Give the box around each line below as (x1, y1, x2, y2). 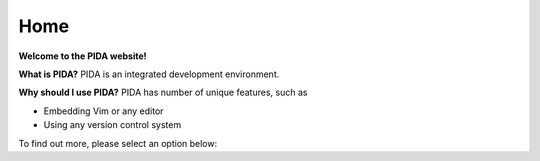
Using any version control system (43, 119, 182, 131)
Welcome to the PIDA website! (18, 50, 147, 62)
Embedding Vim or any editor (43, 105, 164, 117)
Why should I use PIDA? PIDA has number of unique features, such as (18, 86, 308, 99)
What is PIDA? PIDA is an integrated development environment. (18, 68, 280, 80)
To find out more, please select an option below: (18, 137, 218, 149)
